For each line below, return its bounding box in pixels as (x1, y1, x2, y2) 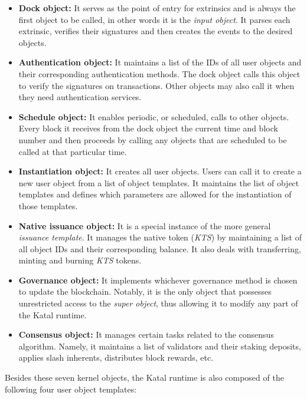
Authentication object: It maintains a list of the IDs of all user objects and (18, 56, 302, 68)
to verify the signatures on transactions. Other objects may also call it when (18, 79, 295, 91)
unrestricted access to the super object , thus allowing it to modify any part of (18, 297, 298, 309)
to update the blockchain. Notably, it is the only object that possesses (18, 285, 272, 298)
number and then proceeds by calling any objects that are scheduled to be (18, 133, 287, 146)
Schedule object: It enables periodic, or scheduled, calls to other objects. (18, 110, 289, 123)
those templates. (18, 199, 78, 212)
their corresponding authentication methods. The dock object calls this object (18, 67, 301, 80)
